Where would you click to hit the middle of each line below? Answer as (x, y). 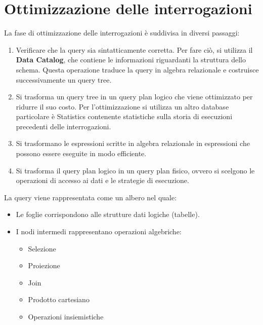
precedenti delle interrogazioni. (63, 126)
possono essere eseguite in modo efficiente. (81, 153)
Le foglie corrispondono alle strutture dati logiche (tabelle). (108, 214)
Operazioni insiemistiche (66, 316)
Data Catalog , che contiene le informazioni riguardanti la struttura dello (131, 60)
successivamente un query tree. (64, 79)
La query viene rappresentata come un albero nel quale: (91, 197)
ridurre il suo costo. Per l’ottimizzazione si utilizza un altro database (122, 106)
